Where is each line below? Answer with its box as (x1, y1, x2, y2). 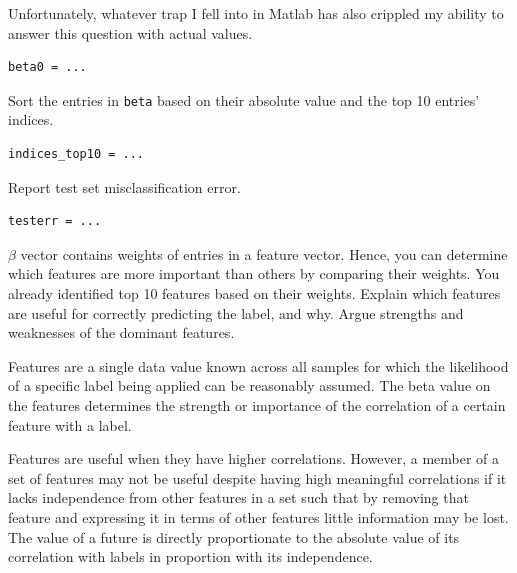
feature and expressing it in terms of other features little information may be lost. (8, 506, 509, 527)
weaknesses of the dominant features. (8, 322, 235, 343)
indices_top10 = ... (8, 147, 145, 162)
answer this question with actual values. (8, 22, 253, 43)
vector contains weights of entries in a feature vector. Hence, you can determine (20, 243, 508, 264)
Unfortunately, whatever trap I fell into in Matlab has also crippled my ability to (8, 3, 504, 23)
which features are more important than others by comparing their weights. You (8, 263, 500, 284)
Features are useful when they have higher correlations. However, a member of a (8, 448, 500, 469)
